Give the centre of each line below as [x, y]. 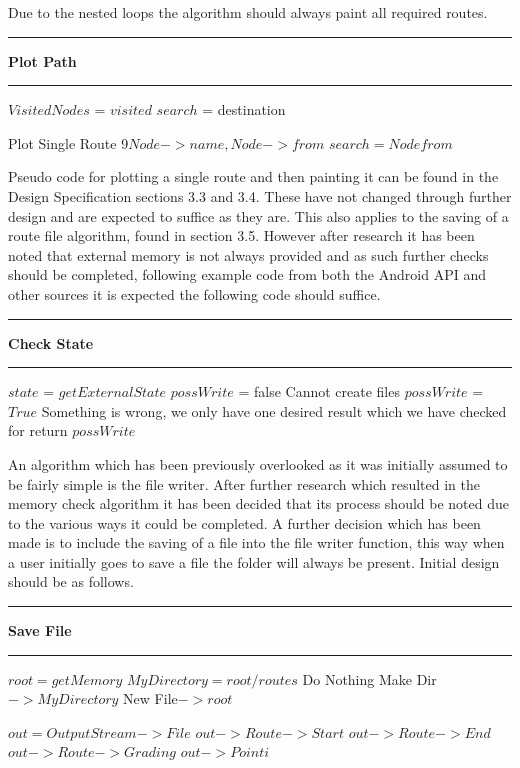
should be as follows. [71, 581]
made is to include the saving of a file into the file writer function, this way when [256, 542]
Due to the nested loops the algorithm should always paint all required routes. [248, 12]
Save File [40, 630]
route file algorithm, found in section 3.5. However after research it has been [241, 235]
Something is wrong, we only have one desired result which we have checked [274, 410]
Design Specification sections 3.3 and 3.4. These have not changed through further [260, 195]
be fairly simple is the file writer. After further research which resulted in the [244, 483]
